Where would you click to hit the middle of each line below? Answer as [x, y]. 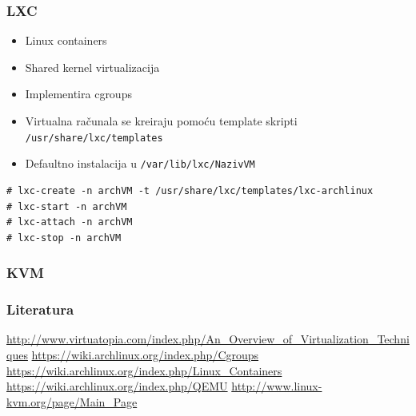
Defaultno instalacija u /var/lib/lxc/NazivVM [140, 163]
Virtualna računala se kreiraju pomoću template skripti [161, 121]
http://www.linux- [277, 386]
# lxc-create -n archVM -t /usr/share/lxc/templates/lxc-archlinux [190, 190]
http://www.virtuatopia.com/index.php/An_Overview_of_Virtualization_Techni [208, 339]
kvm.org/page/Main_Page [72, 401]
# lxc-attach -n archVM [70, 222]
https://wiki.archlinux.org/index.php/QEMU [117, 386]
